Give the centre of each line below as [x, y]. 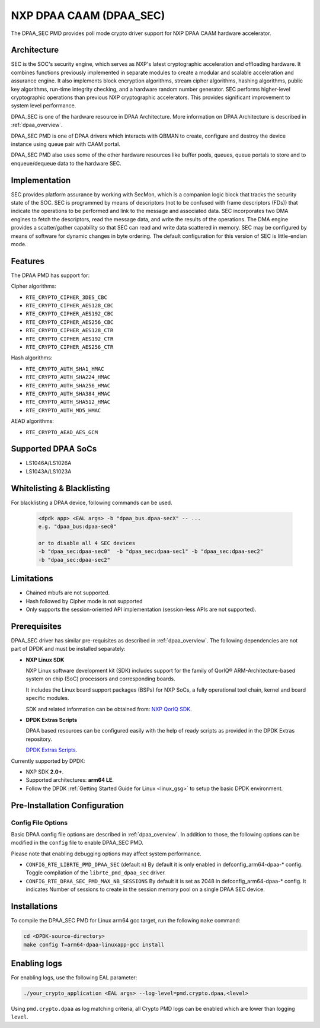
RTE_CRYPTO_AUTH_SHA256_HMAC [68, 385]
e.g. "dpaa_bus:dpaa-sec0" [77, 527]
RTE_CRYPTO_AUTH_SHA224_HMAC [68, 377]
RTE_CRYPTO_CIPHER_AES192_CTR [70, 339]
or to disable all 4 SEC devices [87, 543]
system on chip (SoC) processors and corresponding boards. [101, 679]
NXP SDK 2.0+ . [45, 772]
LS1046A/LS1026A [49, 463]
